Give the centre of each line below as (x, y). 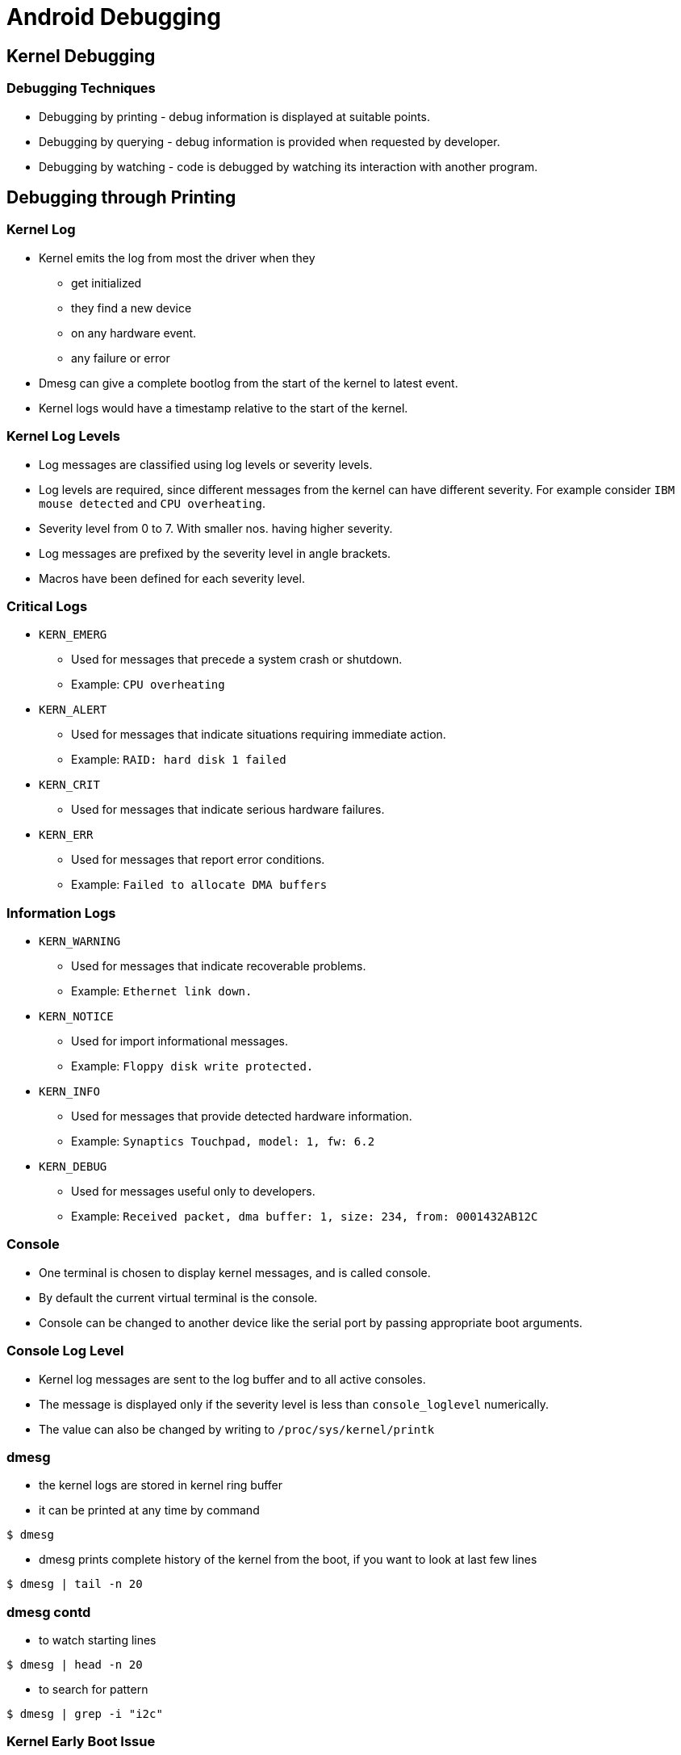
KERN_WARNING (80, 942)
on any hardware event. (134, 333)
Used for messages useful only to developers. (193, 1192)
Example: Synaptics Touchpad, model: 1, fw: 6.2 (223, 1141)
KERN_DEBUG (73, 1167)
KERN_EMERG (73, 635)
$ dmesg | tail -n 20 (75, 1584)
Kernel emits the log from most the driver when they (177, 258)
